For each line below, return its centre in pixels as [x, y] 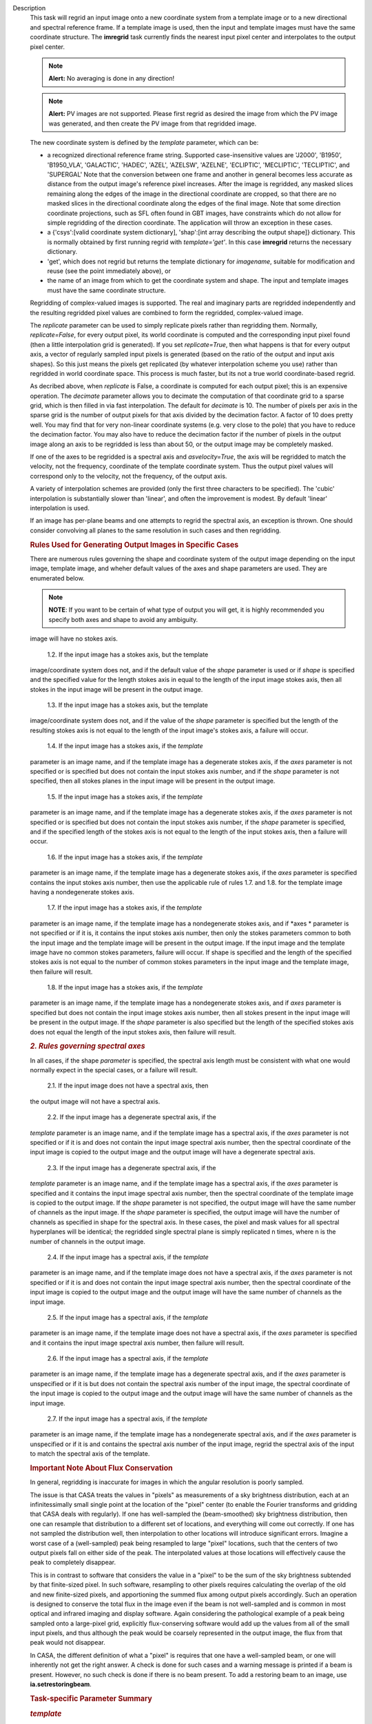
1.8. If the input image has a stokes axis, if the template [125, 988]
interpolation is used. [60, 508]
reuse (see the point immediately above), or [109, 271]
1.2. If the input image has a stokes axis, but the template [128, 654]
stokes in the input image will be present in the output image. [116, 689]
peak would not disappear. [68, 1643]
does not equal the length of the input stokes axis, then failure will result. [133, 1032]
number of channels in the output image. [88, 1241]
